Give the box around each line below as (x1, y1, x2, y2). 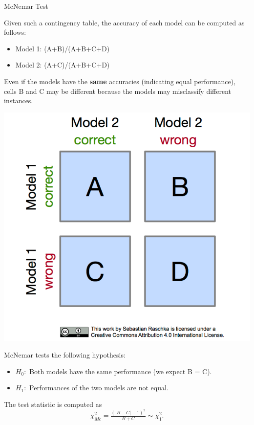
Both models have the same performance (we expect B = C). (29, 366, 212, 376)
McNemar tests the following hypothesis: (4, 350, 126, 360)
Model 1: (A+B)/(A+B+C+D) (15, 43, 110, 53)
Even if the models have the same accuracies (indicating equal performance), (4, 76, 236, 86)
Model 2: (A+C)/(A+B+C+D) (15, 60, 110, 70)
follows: (4, 27, 26, 37)
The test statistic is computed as (4, 399, 102, 409)
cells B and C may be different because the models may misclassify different (4, 86, 231, 96)
